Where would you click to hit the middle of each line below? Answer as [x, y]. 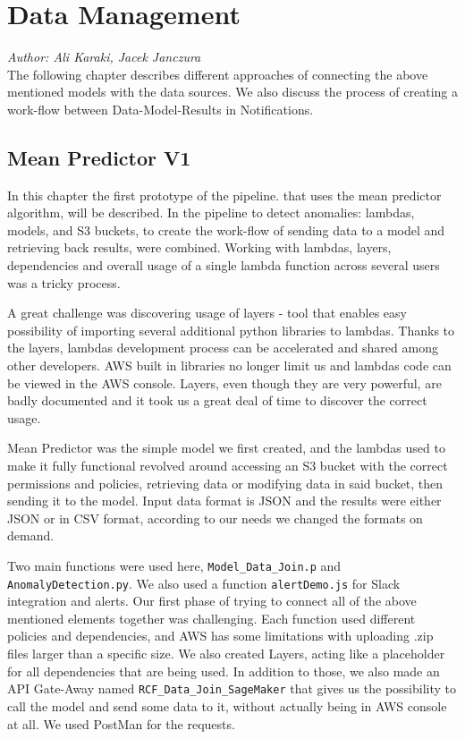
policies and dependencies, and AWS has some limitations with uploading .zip [220, 636]
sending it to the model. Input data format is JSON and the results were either [224, 501]
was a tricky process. [64, 282]
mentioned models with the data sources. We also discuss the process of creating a [232, 92]
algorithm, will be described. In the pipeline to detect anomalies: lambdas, [211, 212]
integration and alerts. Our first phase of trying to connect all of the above [212, 601]
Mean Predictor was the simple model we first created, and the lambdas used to [226, 448]
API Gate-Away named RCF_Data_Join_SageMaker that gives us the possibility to [232, 688]
